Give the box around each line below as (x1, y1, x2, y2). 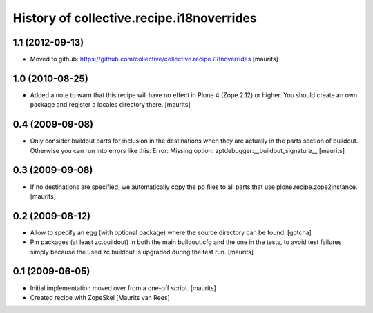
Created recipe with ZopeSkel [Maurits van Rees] (30, 293, 171, 301)
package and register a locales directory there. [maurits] (30, 101, 191, 109)
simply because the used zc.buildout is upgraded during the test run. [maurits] (30, 248, 254, 256)
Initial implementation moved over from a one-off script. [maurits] (30, 283, 217, 292)
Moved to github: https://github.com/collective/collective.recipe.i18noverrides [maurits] (30, 55, 279, 63)
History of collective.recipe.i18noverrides (12, 10, 257, 26)
